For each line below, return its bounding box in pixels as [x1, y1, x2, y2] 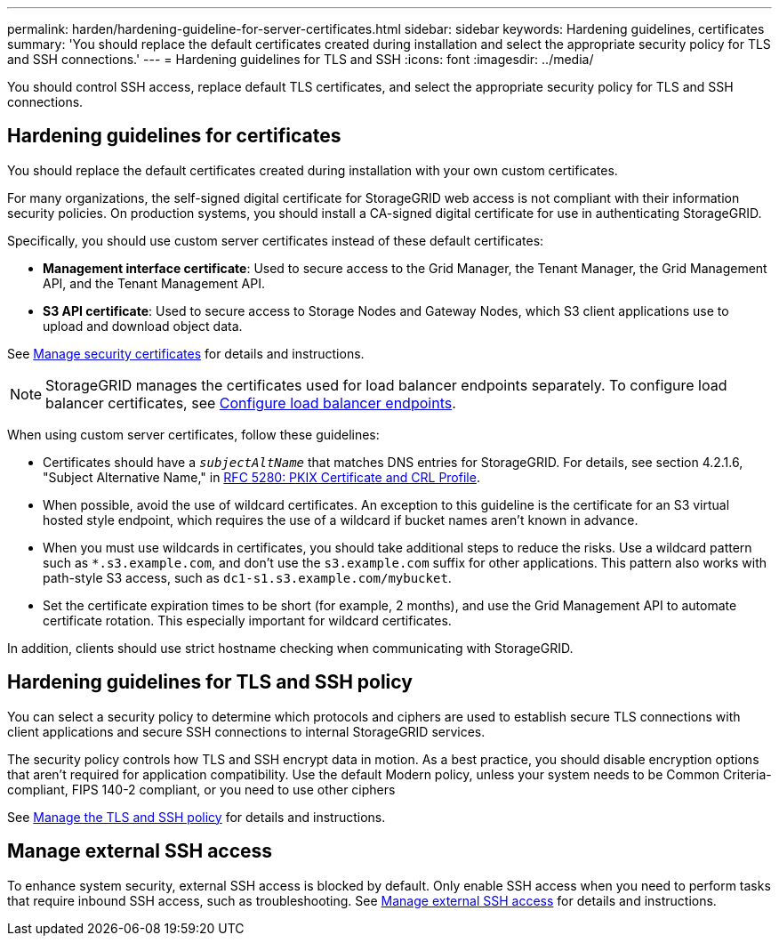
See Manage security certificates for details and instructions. [7, 345, 365, 361]
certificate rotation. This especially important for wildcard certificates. [43, 612, 452, 628]
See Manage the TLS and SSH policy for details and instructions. [7, 809, 386, 825]
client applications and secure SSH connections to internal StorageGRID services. [7, 723, 486, 739]
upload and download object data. [43, 318, 243, 334]
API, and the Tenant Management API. [43, 275, 265, 291]
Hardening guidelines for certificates [7, 125, 341, 148]
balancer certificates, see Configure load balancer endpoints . [45, 393, 456, 412]
